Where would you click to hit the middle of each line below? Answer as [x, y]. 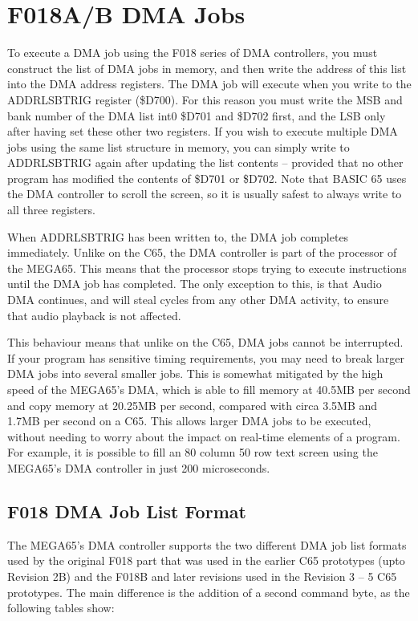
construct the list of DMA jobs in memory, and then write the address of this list [207, 68]
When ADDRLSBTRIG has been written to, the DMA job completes [178, 236]
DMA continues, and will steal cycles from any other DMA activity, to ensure [198, 300]
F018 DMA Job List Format [127, 511]
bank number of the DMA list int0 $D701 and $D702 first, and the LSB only [197, 115]
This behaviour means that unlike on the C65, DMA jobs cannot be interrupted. [205, 342]
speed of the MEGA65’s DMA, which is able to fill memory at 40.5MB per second [209, 389]
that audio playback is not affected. [94, 315]
